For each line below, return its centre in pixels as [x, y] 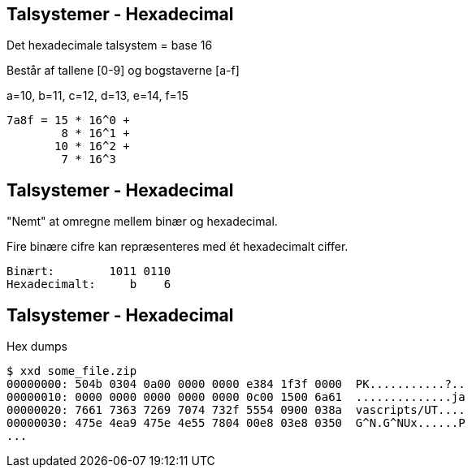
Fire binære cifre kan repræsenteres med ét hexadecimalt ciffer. [178, 247]
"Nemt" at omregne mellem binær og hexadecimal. [142, 222]
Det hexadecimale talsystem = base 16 [110, 45]
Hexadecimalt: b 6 [89, 284]
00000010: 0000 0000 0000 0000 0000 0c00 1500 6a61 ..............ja [236, 397]
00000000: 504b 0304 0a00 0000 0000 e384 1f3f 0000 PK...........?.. [236, 384]
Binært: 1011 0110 [89, 271]
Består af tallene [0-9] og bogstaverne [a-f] [123, 71]
